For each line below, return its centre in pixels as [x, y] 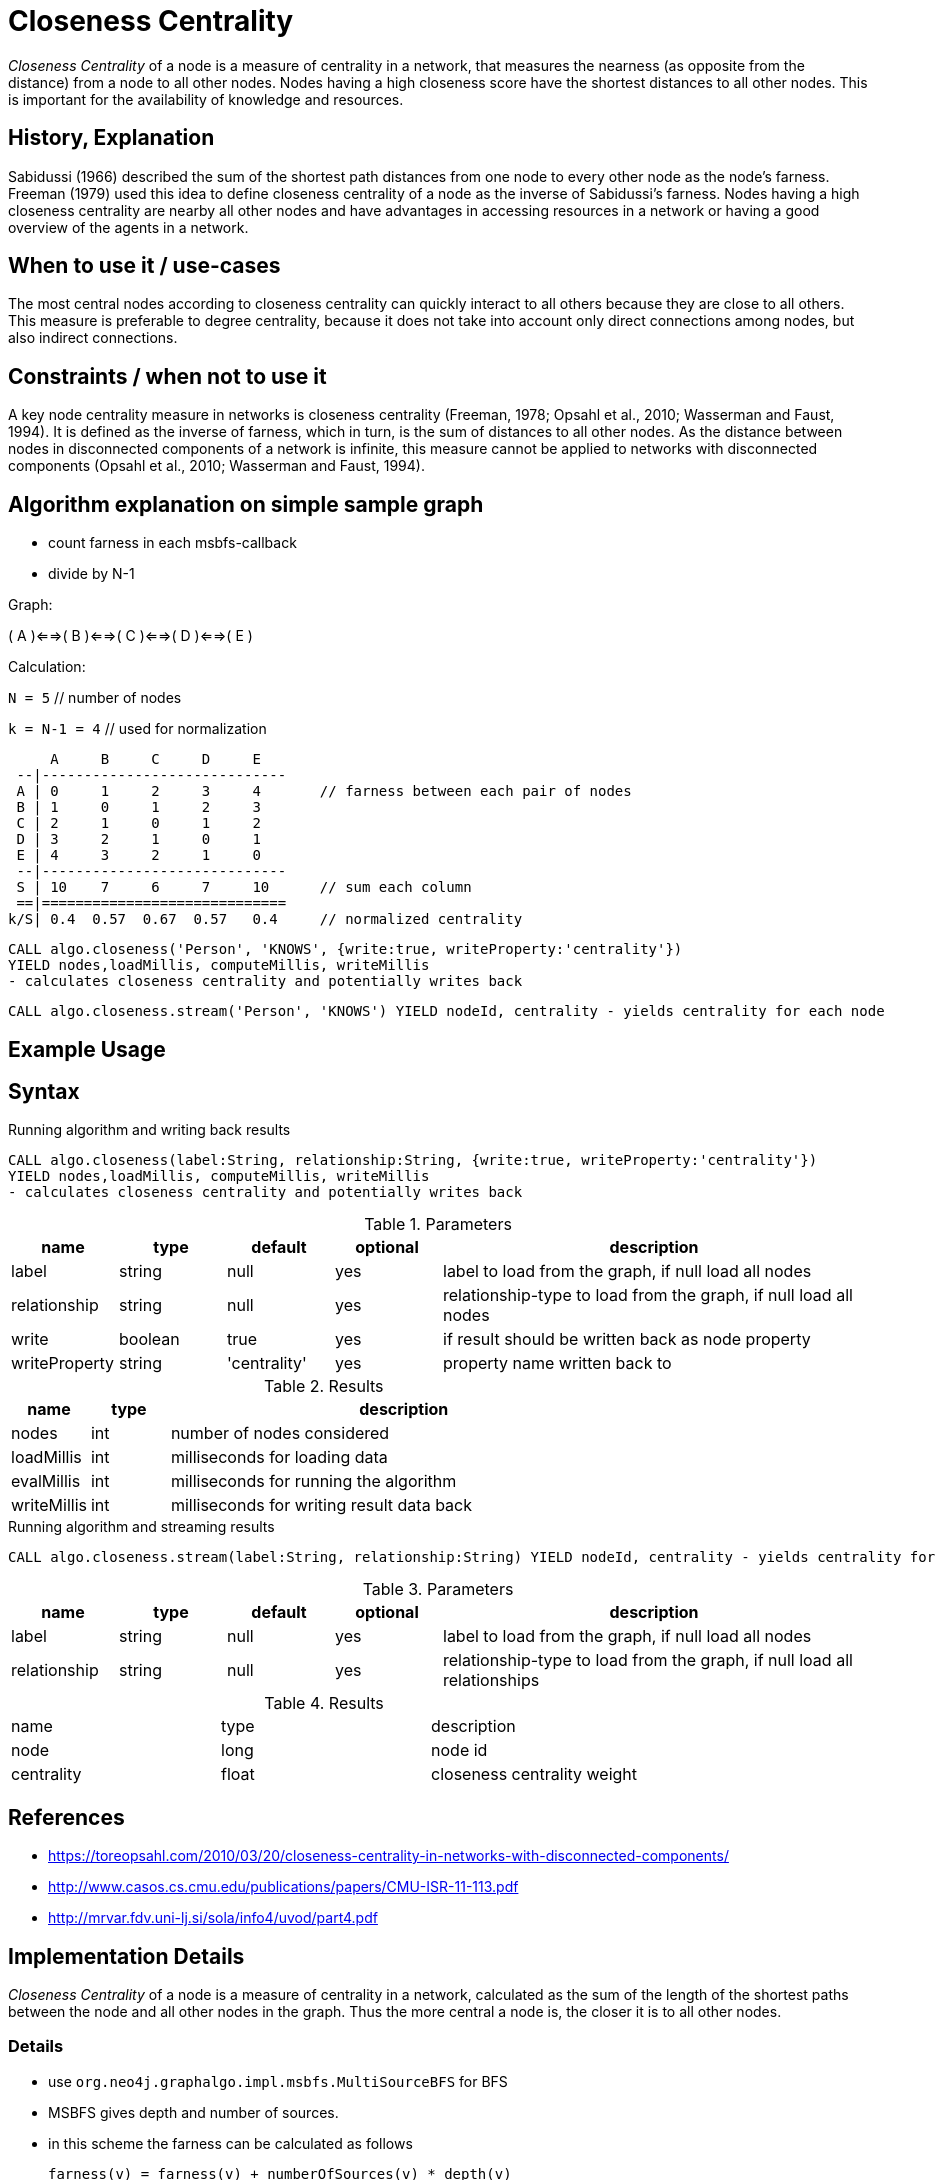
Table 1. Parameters [438, 1224]
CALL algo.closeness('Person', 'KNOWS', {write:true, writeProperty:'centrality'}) [345, 949]
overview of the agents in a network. [128, 227]
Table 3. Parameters [438, 1589]
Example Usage [87, 1049]
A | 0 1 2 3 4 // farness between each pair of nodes [324, 791]
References [66, 1817]
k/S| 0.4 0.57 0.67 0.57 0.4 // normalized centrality [265, 919]
